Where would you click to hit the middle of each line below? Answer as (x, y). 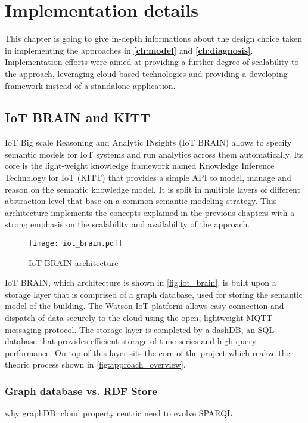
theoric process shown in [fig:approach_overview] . (95, 364)
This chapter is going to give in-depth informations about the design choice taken (153, 38)
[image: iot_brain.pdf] (76, 244)
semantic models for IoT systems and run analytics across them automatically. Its (154, 154)
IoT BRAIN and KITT (78, 117)
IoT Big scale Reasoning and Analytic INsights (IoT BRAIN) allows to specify (148, 142)
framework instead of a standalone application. (90, 85)
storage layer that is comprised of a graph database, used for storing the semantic (154, 294)
